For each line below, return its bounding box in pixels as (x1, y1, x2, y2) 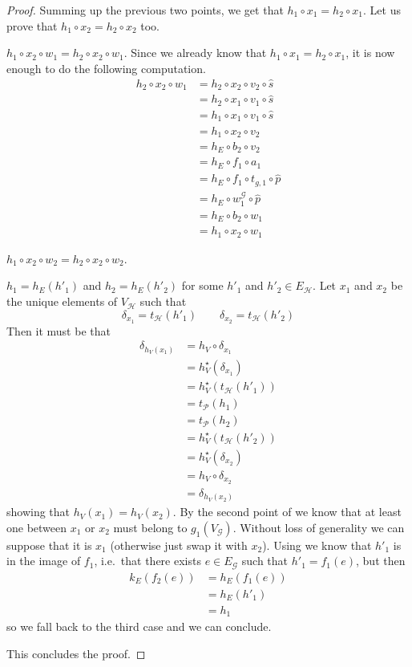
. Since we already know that (123, 44, 267, 61)
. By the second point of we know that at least (172, 503, 402, 520)
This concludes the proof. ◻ (6, 645, 146, 662)
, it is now (345, 44, 395, 61)
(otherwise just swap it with (110, 536, 248, 553)
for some (181, 277, 224, 294)
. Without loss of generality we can (232, 519, 405, 535)
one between (6, 519, 67, 535)
